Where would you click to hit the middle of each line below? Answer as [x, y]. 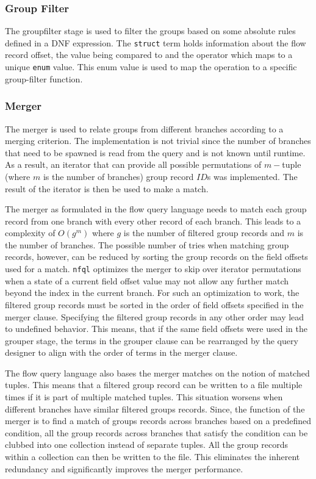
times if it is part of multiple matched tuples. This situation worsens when [144, 397]
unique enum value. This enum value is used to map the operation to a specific [151, 67]
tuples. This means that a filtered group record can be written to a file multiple [154, 385]
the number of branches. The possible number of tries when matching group [147, 244]
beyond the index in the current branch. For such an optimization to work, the [152, 293]
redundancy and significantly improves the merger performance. [124, 468]
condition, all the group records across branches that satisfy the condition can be [156, 432]
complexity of [30, 233]
